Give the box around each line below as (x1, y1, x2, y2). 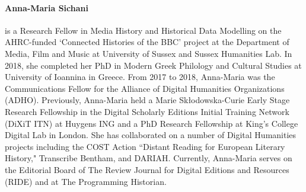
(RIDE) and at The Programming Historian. (5, 175, 167, 187)
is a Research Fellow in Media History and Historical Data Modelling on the (5, 24, 282, 36)
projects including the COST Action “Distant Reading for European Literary (5, 140, 285, 152)
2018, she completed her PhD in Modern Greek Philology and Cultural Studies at (5, 59, 302, 71)
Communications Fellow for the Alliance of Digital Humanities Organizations (5, 82, 285, 94)
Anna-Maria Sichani (5, 1, 88, 14)
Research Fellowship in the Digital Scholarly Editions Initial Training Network (5, 105, 289, 117)
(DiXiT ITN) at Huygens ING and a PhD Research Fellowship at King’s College (5, 117, 298, 129)
